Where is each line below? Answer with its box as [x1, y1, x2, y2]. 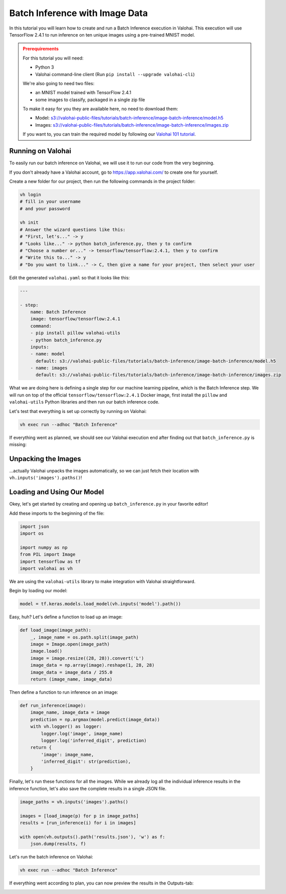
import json [20, 524, 50, 529]
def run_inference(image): [20, 702, 86, 708]
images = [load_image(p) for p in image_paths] [20, 813, 139, 818]
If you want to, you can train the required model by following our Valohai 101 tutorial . [23, 131, 196, 137]
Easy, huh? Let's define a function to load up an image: [9, 614, 123, 620]
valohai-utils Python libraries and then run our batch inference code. [9, 399, 160, 405]
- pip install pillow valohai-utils [30, 330, 120, 336]
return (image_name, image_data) [30, 676, 113, 682]
